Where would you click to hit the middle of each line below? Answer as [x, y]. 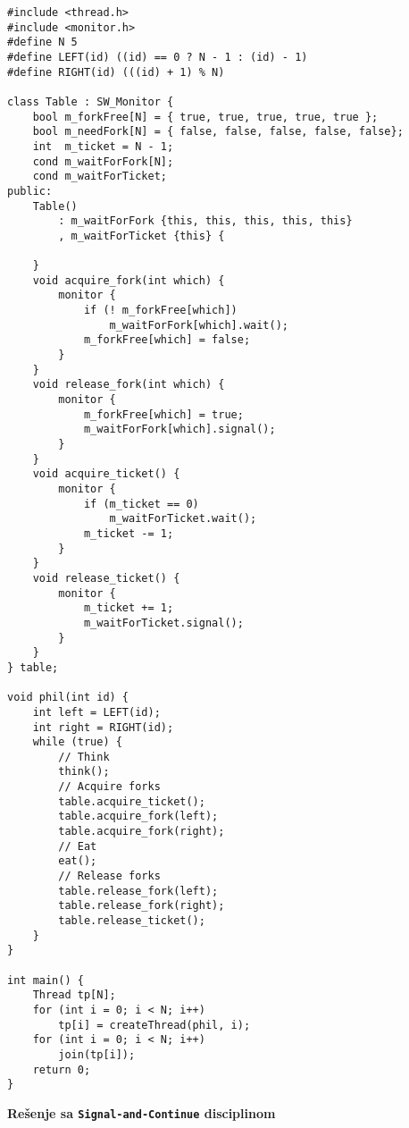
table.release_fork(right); [142, 906]
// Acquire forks [109, 787]
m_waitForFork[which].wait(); [199, 325]
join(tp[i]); [97, 1054]
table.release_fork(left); [138, 891]
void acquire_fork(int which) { [129, 280]
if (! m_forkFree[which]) [160, 311]
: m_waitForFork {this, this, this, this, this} [205, 221]
